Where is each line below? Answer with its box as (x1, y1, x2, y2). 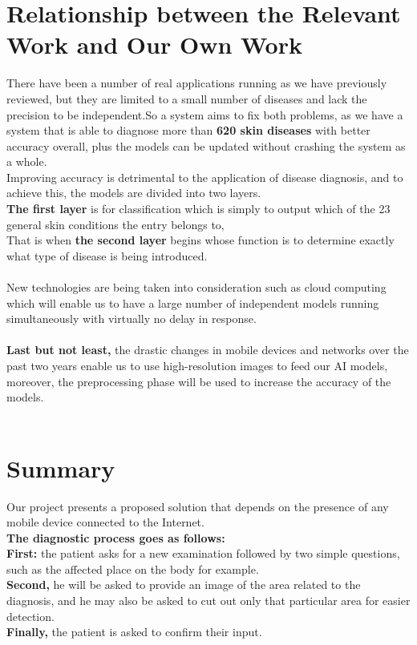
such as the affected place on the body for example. (6, 560, 259, 577)
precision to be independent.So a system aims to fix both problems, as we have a (6, 106, 403, 123)
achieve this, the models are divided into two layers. (6, 184, 261, 201)
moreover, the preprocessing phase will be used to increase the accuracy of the (6, 373, 391, 389)
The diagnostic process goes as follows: (6, 529, 225, 546)
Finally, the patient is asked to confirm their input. (6, 623, 262, 640)
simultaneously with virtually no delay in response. (6, 310, 257, 327)
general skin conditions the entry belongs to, (6, 216, 225, 232)
